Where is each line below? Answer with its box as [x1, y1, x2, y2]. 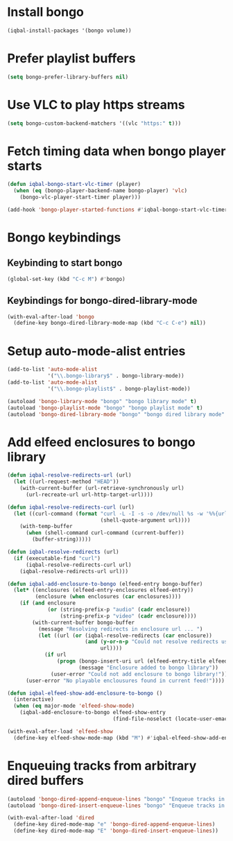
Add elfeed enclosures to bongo [7, 434, 196, 450]
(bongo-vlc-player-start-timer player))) [19, 194, 141, 201]
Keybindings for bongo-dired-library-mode [7, 295, 198, 307]
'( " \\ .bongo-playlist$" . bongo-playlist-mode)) [47, 385, 191, 392]
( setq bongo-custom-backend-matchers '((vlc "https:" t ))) [7, 119, 182, 127]
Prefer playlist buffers [7, 51, 136, 66]
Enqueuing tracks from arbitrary [7, 758, 197, 774]
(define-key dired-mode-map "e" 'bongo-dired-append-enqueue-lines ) [13, 821, 216, 828]
